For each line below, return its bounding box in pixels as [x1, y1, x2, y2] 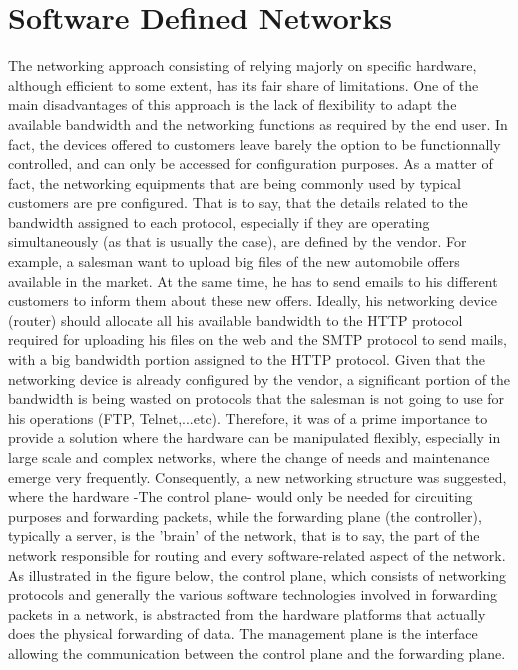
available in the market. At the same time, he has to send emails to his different [8, 270, 498, 291]
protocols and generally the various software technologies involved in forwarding [8, 584, 498, 605]
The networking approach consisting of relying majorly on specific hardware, [8, 55, 477, 76]
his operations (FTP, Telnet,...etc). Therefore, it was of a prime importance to [8, 407, 488, 428]
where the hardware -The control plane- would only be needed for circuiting [8, 486, 473, 507]
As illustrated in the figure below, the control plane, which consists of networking [8, 564, 506, 585]
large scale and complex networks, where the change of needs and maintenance [8, 447, 490, 467]
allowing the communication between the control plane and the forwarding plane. [8, 642, 506, 663]
